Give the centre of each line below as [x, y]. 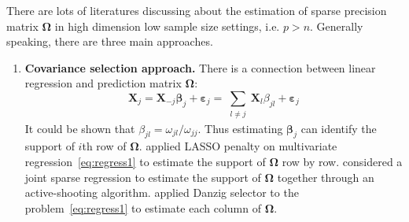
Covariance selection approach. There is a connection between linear [200, 67]
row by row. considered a [342, 161]
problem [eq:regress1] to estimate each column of [143, 207]
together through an [326, 177]
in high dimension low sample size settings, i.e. [167, 26]
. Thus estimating [240, 128]
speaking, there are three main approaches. [110, 41]
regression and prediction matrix [103, 83]
